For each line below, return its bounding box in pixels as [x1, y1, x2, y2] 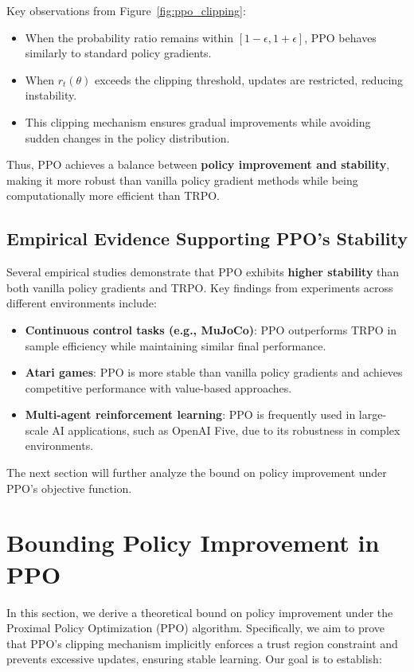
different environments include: [6, 295, 157, 311]
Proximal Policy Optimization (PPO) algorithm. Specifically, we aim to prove [6, 619, 385, 636]
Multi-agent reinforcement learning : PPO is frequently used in [25, 406, 356, 423]
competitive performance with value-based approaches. [25, 379, 292, 396]
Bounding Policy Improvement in [6, 526, 380, 559]
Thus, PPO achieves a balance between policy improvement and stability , [6, 156, 390, 173]
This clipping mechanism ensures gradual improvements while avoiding [25, 113, 371, 130]
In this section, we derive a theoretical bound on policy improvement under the [6, 604, 393, 620]
